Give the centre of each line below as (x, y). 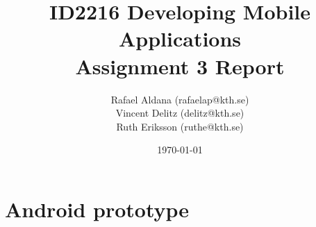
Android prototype (97, 209)
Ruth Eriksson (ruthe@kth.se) (180, 126)
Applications (180, 39)
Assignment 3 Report (180, 66)
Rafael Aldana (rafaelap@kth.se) (180, 99)
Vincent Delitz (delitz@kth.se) (180, 113)
